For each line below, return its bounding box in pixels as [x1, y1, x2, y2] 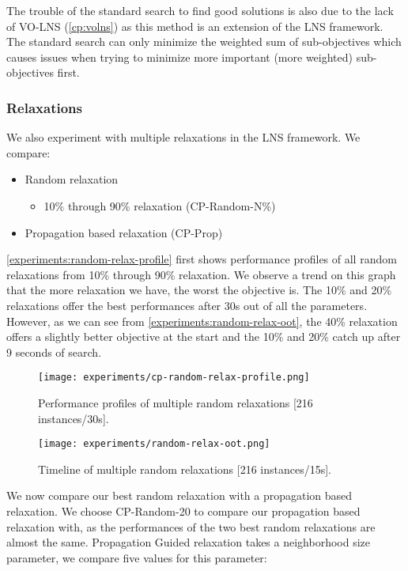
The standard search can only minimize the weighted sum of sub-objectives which [6, 33, 402, 50]
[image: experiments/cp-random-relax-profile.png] [38, 372, 310, 384]
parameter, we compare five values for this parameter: [6, 549, 267, 565]
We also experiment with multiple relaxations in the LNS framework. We [6, 129, 361, 146]
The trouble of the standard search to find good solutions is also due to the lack [6, 2, 394, 18]
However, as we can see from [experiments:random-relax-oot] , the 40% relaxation [6, 312, 398, 329]
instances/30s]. [38, 410, 109, 426]
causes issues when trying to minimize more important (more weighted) [6, 48, 353, 65]
